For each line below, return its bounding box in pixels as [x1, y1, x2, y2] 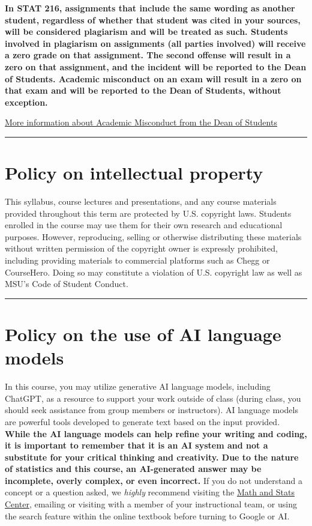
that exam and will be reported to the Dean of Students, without [5, 84, 281, 97]
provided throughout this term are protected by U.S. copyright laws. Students [5, 207, 292, 219]
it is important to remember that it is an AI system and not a [5, 439, 268, 452]
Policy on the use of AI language [5, 322, 281, 346]
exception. [5, 95, 48, 108]
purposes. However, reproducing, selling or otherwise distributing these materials [5, 230, 302, 243]
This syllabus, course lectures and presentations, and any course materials [5, 195, 277, 208]
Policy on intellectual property [5, 160, 263, 185]
